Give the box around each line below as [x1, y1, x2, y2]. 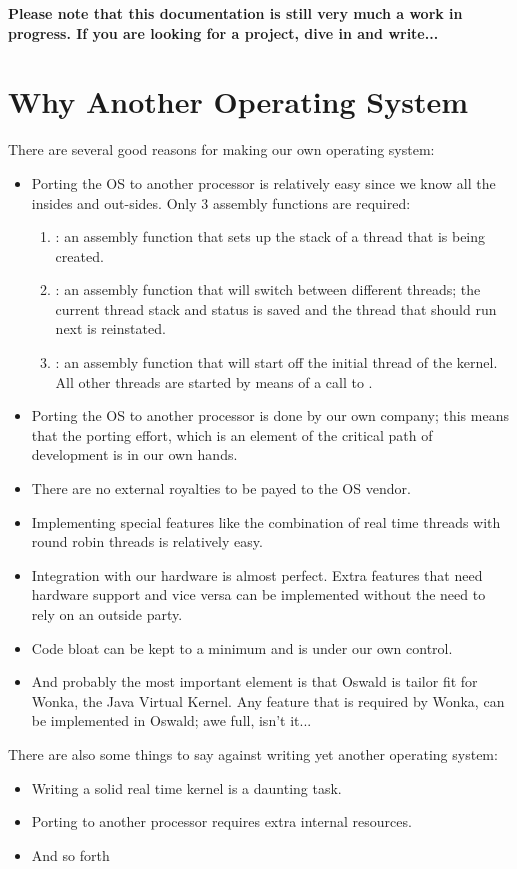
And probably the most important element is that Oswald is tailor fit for [31, 671, 478, 692]
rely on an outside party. [31, 604, 183, 624]
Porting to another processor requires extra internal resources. [31, 811, 412, 832]
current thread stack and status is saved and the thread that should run [55, 298, 497, 319]
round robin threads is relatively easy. [31, 531, 263, 552]
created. [55, 245, 104, 266]
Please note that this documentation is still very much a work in [8, 3, 463, 23]
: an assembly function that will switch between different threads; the [55, 279, 481, 300]
